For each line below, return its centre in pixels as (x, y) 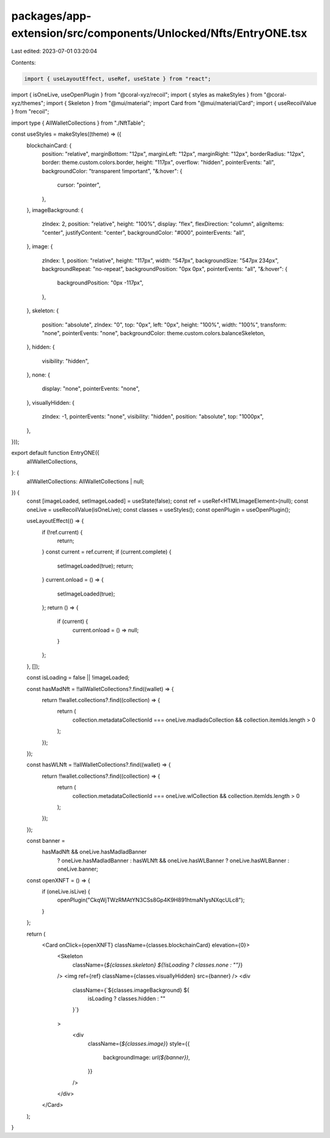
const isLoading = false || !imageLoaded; (78, 678)
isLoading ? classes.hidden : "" (127, 998)
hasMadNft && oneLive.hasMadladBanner (94, 852)
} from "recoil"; (30, 112)
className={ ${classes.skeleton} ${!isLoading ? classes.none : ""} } (158, 965)
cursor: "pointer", (79, 185)
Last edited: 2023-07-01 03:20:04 (54, 51)
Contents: (24, 62)
